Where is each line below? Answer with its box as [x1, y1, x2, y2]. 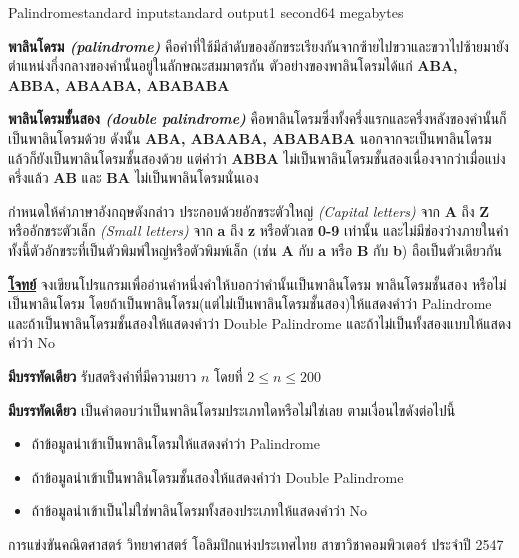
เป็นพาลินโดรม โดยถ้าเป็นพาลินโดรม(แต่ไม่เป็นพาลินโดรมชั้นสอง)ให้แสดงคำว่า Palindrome [8, 293, 492, 314]
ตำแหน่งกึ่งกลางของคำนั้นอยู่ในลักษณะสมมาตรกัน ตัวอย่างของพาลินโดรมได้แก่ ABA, [8, 55, 458, 76]
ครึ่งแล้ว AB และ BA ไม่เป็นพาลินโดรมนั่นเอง [8, 167, 259, 188]
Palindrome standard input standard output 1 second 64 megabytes [8, 2, 404, 22]
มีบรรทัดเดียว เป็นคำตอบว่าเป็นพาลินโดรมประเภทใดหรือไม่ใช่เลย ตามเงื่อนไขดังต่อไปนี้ [8, 399, 456, 420]
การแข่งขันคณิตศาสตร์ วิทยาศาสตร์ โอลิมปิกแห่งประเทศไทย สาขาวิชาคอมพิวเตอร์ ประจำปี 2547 [8, 533, 504, 554]
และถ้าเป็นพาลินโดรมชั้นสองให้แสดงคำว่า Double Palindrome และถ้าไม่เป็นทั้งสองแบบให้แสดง [8, 312, 512, 333]
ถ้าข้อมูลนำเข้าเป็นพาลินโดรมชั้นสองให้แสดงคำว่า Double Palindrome [31, 466, 404, 487]
